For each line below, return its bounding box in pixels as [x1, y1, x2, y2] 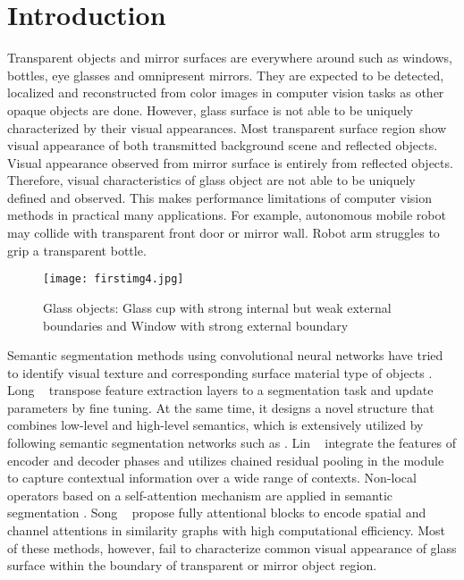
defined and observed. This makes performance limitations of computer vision [7, 188, 432, 206]
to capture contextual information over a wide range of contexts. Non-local [7, 468, 417, 487]
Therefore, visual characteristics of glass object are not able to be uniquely [7, 171, 416, 189]
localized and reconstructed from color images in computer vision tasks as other [7, 83, 444, 102]
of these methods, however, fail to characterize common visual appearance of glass [7, 538, 457, 557]
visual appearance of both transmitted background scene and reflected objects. [7, 136, 438, 155]
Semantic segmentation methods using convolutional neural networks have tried [7, 346, 443, 365]
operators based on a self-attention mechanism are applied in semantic [7, 485, 392, 504]
